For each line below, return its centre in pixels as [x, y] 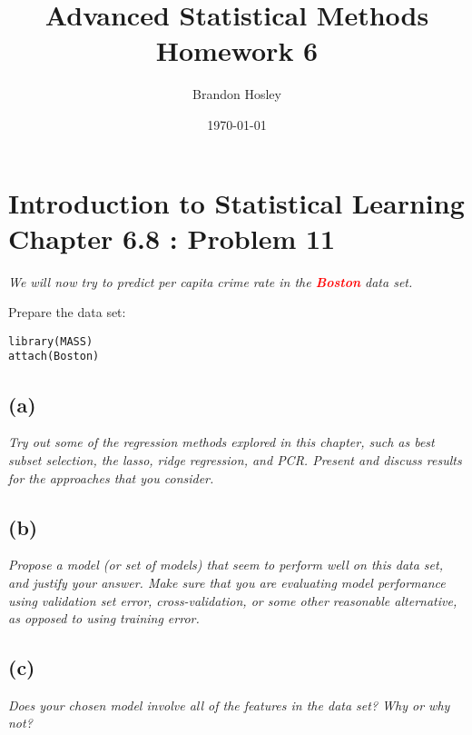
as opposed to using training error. [104, 618]
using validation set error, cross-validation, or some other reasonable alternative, [233, 600]
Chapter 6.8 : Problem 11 [172, 238]
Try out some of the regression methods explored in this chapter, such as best [221, 442]
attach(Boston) [54, 357]
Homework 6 [237, 50]
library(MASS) [51, 341]
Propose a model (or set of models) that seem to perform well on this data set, [226, 565]
